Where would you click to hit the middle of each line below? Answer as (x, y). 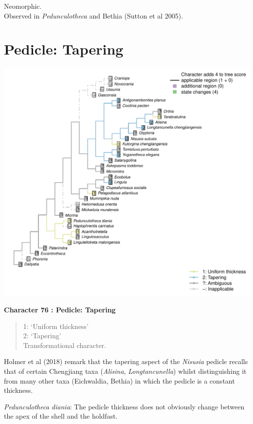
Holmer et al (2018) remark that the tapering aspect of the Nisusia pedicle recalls (126, 361)
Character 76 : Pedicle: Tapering (60, 309)
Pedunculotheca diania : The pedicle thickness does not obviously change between (124, 406)
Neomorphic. (23, 6)
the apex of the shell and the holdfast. (61, 416)
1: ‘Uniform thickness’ (56, 326)
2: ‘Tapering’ (42, 336)
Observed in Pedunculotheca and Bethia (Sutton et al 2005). (94, 15)
